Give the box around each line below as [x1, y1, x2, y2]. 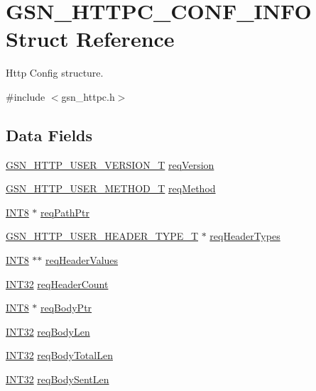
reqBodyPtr [40, 300, 92, 315]
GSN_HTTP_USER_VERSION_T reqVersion [6, 157, 214, 172]
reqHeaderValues [45, 253, 119, 268]
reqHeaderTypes [209, 228, 280, 243]
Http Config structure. [6, 65, 104, 80]
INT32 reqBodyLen [6, 324, 90, 338]
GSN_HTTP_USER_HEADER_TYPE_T [6, 228, 198, 243]
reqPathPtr [40, 204, 89, 219]
